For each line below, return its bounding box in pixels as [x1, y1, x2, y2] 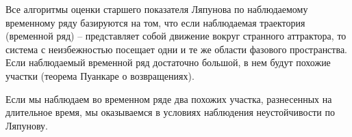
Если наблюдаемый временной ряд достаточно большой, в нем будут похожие [5, 55, 331, 70]
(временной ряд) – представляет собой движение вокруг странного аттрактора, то [5, 29, 347, 43]
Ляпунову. [5, 118, 48, 132]
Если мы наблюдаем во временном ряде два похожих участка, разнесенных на [5, 91, 332, 106]
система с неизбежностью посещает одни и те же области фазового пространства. [5, 42, 347, 56]
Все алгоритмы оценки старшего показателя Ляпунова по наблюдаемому [5, 2, 308, 16]
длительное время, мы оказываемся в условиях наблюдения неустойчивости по [5, 105, 335, 119]
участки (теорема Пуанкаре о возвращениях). [5, 68, 194, 82]
